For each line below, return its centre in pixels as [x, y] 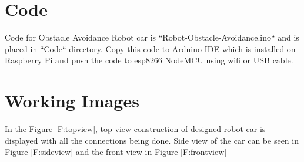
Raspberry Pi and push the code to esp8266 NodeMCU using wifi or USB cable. [149, 60]
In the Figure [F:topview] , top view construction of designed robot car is [135, 129]
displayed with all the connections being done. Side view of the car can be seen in [152, 140]
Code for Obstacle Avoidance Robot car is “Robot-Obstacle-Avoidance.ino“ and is [152, 37]
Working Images [72, 101]
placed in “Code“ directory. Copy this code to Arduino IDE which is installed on [150, 48]
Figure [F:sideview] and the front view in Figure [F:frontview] [116, 152]
